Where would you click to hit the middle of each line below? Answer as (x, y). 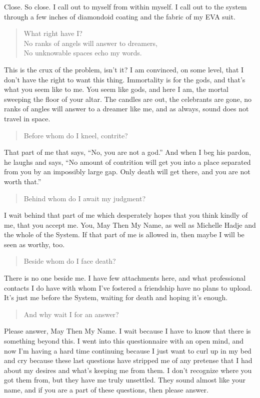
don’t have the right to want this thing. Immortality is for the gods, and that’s (125, 79)
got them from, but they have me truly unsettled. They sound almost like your (125, 380)
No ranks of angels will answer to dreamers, (91, 43)
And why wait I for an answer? (71, 314)
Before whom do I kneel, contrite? (76, 135)
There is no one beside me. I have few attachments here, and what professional (125, 278)
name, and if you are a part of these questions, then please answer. (106, 390)
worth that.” (23, 181)
